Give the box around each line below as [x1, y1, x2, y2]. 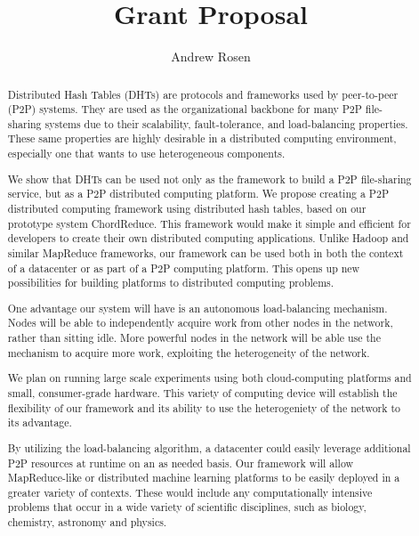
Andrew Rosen [171, 47, 251, 66]
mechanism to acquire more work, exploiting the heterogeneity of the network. [7, 345, 370, 360]
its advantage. [7, 415, 72, 430]
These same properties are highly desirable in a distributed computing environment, [7, 131, 397, 146]
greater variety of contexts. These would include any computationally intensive [7, 484, 373, 499]
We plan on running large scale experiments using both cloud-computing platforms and [7, 370, 412, 386]
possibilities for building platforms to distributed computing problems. [7, 275, 334, 290]
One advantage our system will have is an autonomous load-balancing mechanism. [7, 300, 388, 315]
